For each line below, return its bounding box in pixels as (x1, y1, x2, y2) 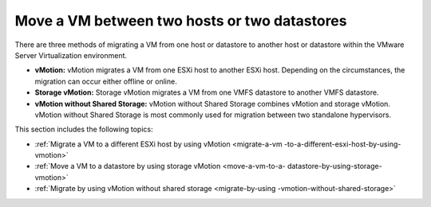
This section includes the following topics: (14, 124, 153, 135)
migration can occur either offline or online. (34, 76, 177, 86)
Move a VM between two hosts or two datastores (14, 12, 347, 29)
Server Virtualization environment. (14, 50, 128, 60)
